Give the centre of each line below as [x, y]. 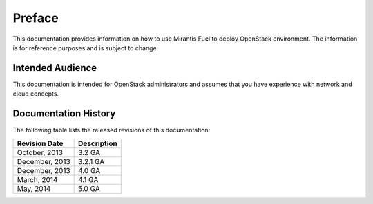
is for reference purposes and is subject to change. [86, 48]
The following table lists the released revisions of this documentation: [112, 130]
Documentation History [64, 114]
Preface [36, 18]
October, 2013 [40, 152]
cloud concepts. [36, 94]
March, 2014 [37, 179]
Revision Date [40, 143]
